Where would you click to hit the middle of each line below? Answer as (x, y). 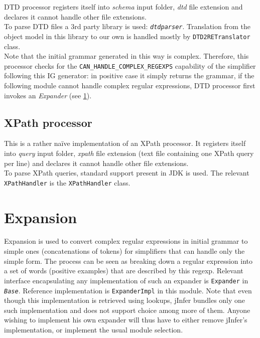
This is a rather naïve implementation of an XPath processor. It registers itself (125, 143)
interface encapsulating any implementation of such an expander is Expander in (126, 280)
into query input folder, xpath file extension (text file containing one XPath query (129, 153)
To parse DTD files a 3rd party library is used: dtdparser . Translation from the (127, 26)
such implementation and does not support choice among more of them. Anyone (127, 310)
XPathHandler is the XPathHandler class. (67, 182)
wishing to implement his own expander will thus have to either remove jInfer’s (126, 320)
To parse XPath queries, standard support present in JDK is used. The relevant (127, 173)
